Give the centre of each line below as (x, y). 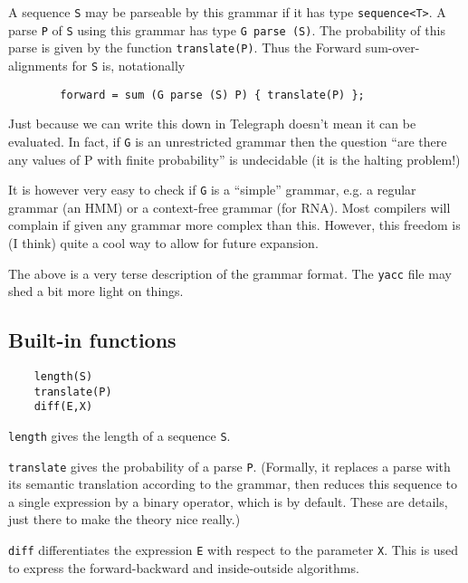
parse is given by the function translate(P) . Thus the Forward (185, 48)
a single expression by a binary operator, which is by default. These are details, (228, 501)
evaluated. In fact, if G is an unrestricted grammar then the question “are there (228, 141)
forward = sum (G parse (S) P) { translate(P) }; (212, 95)
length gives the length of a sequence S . (119, 435)
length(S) (63, 377)
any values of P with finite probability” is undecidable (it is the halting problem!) (234, 159)
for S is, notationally (129, 65)
